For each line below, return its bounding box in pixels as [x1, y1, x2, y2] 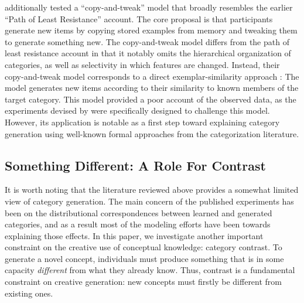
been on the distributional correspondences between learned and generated [5, 206, 272, 219]
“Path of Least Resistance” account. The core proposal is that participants [5, 12, 273, 25]
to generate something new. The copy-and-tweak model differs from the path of [5, 35, 289, 47]
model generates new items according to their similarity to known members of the [5, 81, 299, 94]
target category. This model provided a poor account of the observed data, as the [5, 93, 296, 105]
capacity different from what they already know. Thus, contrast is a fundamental [5, 264, 295, 276]
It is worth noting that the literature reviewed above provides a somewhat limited [5, 183, 299, 196]
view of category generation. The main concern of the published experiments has [5, 195, 294, 207]
